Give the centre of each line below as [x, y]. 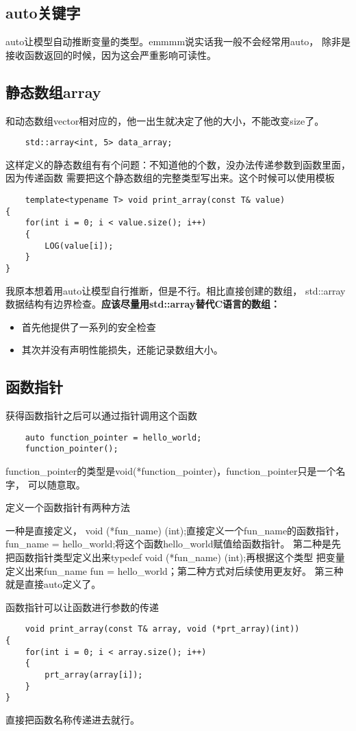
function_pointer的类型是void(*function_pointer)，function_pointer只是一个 [171, 471]
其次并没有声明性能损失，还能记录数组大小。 [122, 350]
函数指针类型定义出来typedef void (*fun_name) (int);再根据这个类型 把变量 [180, 557]
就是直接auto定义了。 [53, 584]
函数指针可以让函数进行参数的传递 [82, 607]
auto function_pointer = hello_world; [113, 437]
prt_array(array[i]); [94, 675]
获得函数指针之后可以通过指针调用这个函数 [101, 416]
